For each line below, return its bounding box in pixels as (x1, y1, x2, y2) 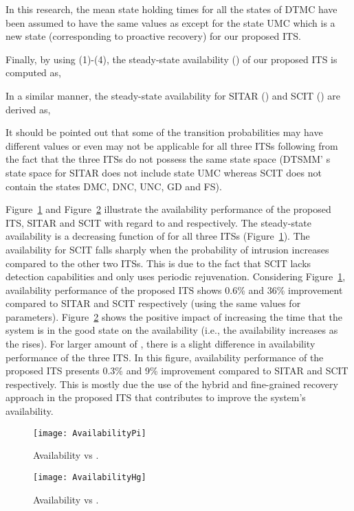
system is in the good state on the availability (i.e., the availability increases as (5, 323, 338, 337)
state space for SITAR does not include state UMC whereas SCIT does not (5, 165, 322, 179)
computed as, (5, 65, 61, 80)
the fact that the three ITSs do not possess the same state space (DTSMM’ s (5, 152, 331, 166)
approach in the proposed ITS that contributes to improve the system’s (5, 390, 306, 405)
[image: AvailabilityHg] (33, 472, 146, 482)
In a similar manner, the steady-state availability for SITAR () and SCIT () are (5, 88, 341, 102)
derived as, (5, 102, 51, 116)
